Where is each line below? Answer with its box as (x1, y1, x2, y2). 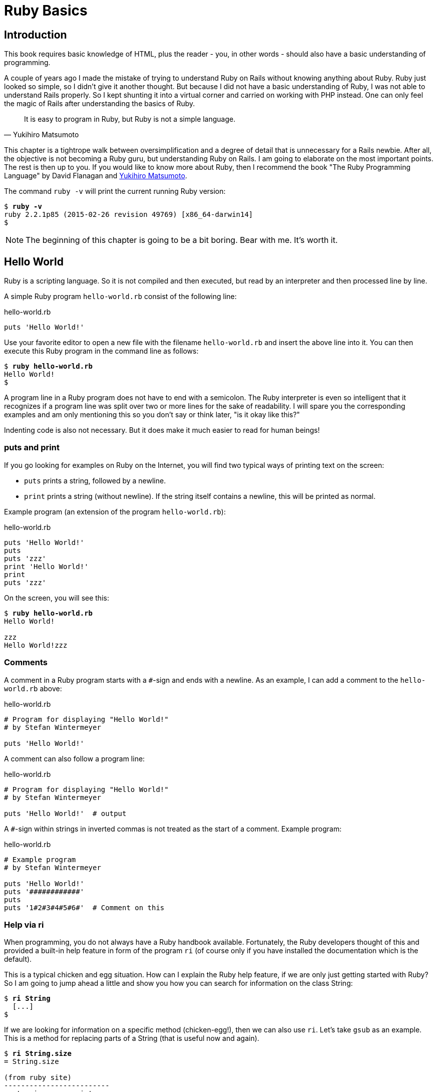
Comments (4, 657, 48, 668)
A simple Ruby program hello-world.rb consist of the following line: (4, 292, 237, 301)
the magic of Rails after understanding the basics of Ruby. (4, 99, 195, 108)
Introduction (4, 28, 67, 41)
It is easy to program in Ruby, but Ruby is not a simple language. (24, 115, 236, 124)
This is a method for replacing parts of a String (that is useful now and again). (4, 1034, 259, 1043)
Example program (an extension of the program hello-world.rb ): (4, 507, 226, 516)
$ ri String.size (4, 1049, 72, 1058)
